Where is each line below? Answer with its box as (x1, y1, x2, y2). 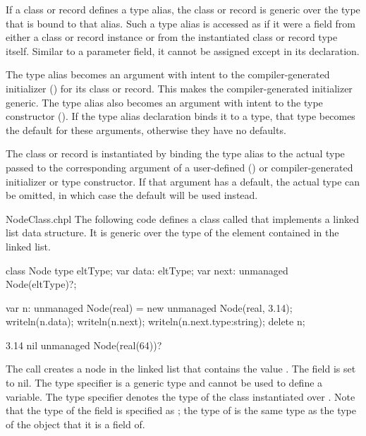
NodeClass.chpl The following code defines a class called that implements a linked (6, 211, 359, 226)
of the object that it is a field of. (6, 416, 145, 431)
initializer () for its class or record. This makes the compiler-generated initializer (6, 80, 353, 95)
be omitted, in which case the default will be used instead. (6, 188, 258, 202)
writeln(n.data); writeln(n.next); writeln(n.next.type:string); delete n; (6, 314, 305, 329)
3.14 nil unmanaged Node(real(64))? (6, 337, 162, 352)
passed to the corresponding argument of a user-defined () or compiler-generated (6, 159, 353, 174)
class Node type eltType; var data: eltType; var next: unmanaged (6, 262, 288, 277)
